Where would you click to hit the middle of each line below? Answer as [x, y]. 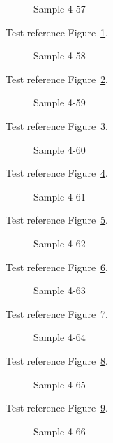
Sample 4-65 [60, 384]
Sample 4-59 [60, 102]
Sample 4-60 [60, 149]
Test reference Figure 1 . [57, 32]
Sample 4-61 [60, 196]
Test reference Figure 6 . [57, 267]
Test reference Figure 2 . [57, 79]
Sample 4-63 [60, 290]
